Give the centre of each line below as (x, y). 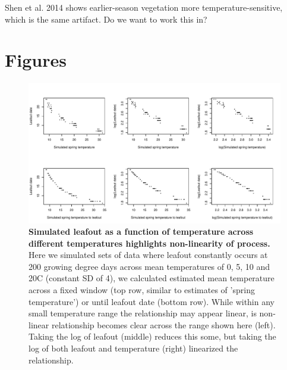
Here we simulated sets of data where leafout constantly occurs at (148, 255)
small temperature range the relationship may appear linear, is (143, 313)
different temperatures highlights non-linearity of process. (149, 243)
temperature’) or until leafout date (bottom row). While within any (152, 301)
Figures (36, 60)
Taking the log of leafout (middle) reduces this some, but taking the (152, 336)
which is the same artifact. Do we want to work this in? (106, 19)
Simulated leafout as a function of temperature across (141, 231)
